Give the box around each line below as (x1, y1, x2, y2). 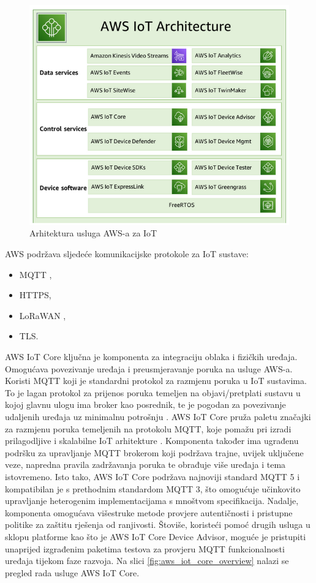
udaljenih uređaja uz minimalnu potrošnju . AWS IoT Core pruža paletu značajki (5, 410, 311, 423)
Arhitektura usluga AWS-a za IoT (29, 227, 157, 239)
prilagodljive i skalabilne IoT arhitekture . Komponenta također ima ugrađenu (5, 434, 299, 447)
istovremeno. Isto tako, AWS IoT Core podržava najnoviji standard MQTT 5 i (5, 470, 300, 483)
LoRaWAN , (19, 309, 66, 322)
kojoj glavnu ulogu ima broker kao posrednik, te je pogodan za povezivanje (5, 398, 286, 411)
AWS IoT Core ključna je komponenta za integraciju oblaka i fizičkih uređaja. (5, 350, 298, 363)
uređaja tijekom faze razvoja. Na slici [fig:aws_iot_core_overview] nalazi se (5, 554, 289, 567)
